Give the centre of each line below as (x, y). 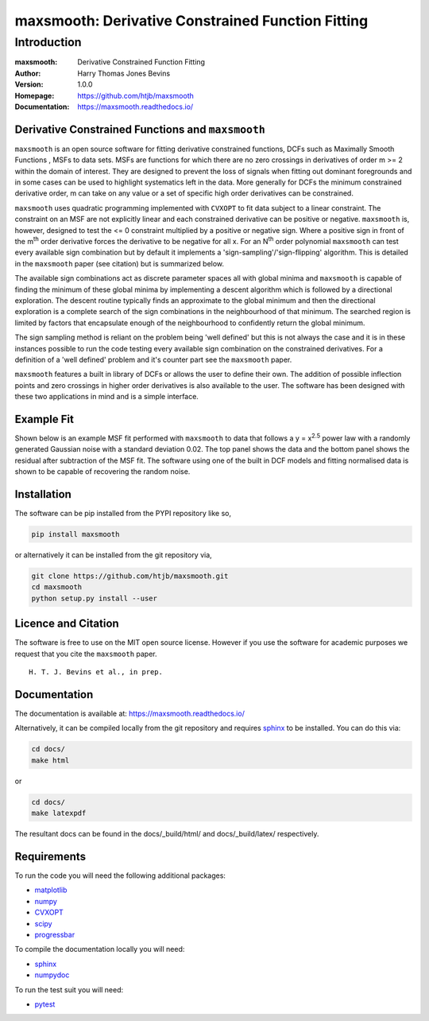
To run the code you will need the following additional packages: (120, 875)
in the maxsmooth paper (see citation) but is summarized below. (120, 263)
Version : (29, 84)
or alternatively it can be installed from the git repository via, (113, 555)
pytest (45, 1004)
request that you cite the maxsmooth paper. (86, 654)
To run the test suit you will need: (69, 989)
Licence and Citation (67, 624)
